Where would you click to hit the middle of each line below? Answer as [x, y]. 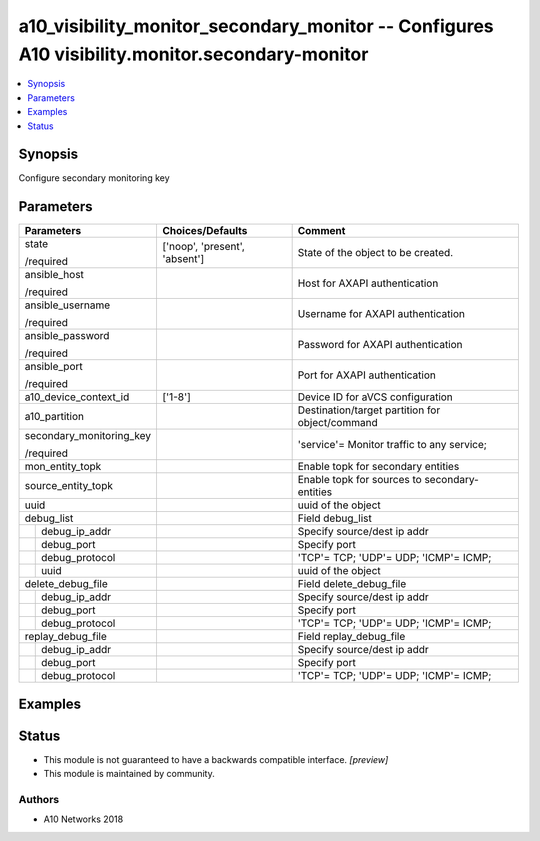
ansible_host [54, 275]
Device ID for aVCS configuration [375, 397]
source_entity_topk [69, 486]
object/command [338, 423]
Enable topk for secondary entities [378, 467]
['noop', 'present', [203, 247]
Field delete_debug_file [352, 584]
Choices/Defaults [204, 231]
